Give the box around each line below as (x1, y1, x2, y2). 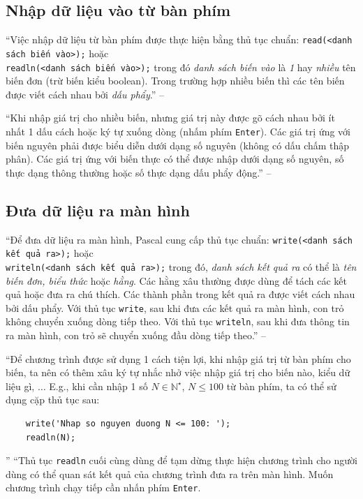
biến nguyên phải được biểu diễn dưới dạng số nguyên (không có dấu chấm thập (6, 137, 350, 152)
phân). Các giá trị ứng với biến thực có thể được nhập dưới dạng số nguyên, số (6, 151, 344, 166)
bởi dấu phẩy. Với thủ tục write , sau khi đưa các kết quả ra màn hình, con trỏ (6, 300, 344, 315)
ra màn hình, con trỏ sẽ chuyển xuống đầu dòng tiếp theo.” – (6, 328, 267, 343)
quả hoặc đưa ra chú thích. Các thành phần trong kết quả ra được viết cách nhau (6, 287, 355, 301)
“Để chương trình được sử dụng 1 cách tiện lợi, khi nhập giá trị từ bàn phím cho (6, 351, 351, 366)
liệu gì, (6, 378, 35, 393)
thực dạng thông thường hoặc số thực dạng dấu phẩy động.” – (6, 165, 272, 179)
